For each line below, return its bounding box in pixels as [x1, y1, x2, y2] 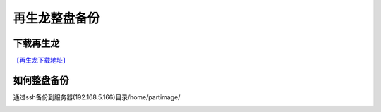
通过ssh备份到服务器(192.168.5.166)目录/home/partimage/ [13, 92, 181, 101]
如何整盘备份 [13, 74, 69, 86]
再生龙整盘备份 [13, 11, 100, 26]
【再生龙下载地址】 [13, 56, 69, 65]
